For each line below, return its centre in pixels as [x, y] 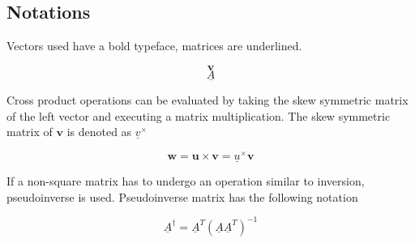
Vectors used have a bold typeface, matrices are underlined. [154, 46]
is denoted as [99, 132]
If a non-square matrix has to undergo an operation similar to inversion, [186, 181]
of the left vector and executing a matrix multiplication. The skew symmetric [199, 115]
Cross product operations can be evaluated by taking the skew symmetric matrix [207, 100]
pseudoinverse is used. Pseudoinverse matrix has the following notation [182, 196]
